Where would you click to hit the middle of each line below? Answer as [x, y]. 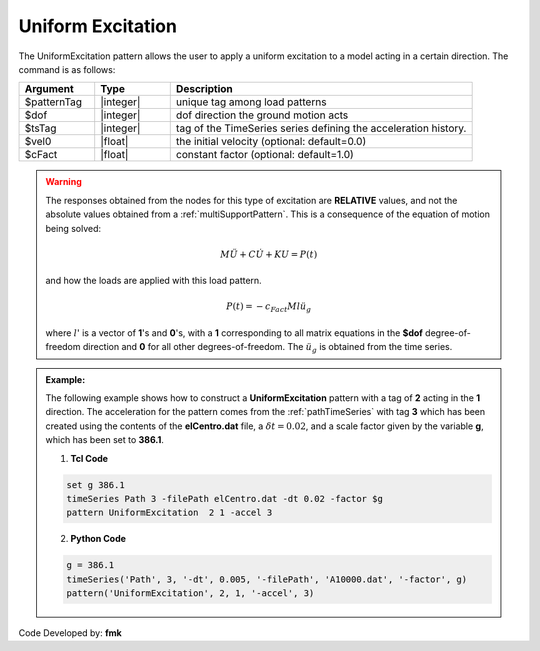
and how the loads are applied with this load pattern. [153, 281]
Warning [63, 182]
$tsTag [40, 128]
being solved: [73, 228]
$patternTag [53, 102]
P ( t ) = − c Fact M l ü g [269, 308]
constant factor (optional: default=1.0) [264, 155]
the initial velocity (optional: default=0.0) [271, 142]
